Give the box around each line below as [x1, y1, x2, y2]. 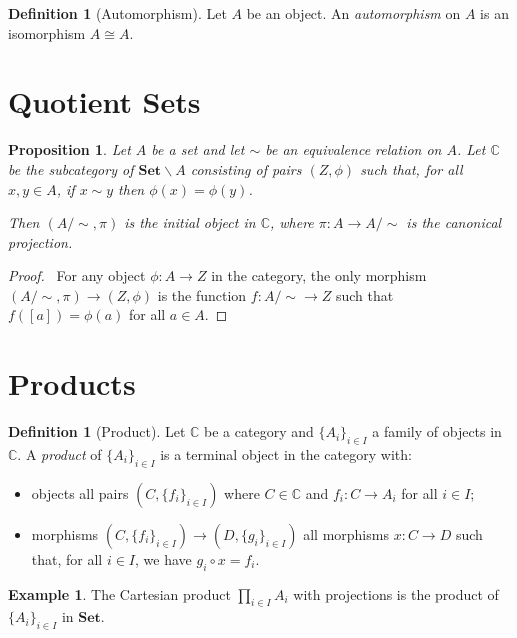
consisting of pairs [190, 158, 302, 179]
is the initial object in [124, 212, 256, 233]
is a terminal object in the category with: [160, 443, 412, 464]
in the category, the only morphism [211, 265, 427, 286]
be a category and [204, 421, 314, 442]
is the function [157, 284, 247, 305]
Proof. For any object [8, 265, 146, 286]
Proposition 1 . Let [8, 139, 131, 160]
